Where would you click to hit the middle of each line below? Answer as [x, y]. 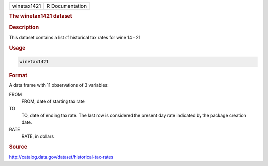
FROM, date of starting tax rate [53, 101]
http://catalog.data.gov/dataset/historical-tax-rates [61, 157]
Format [18, 76]
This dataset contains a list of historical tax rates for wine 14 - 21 [75, 37]
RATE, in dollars [38, 136]
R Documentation [67, 6]
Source [18, 147]
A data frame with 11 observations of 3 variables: [59, 85]
